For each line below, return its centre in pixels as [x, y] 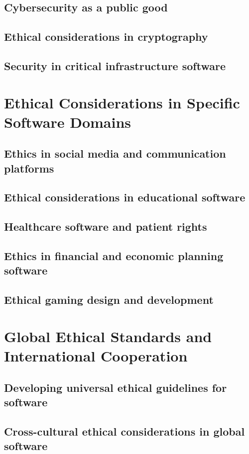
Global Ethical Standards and [108, 336]
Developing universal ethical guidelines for [116, 387]
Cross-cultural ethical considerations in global [124, 431]
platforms [29, 168]
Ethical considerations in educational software [125, 197]
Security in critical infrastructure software [115, 65]
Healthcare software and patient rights [106, 227]
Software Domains [68, 122]
